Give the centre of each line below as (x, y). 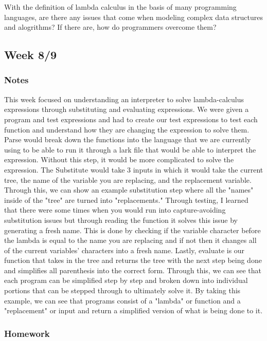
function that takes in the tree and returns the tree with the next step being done (133, 260)
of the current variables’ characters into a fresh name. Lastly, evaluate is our (124, 250)
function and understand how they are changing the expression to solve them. (127, 129)
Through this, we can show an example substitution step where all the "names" (129, 190)
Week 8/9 (31, 55)
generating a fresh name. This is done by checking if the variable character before (132, 230)
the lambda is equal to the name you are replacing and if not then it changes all (130, 240)
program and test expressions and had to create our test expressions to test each (131, 119)
